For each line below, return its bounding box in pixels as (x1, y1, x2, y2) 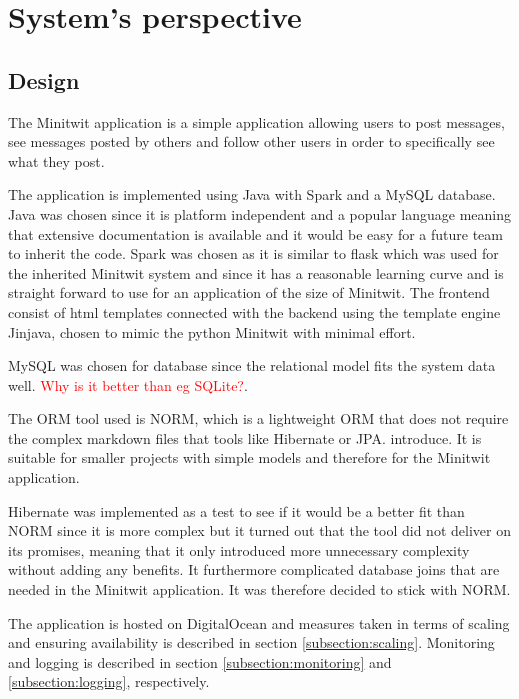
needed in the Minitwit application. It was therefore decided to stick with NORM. (8, 579, 511, 600)
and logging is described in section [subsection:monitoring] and (8, 651, 392, 672)
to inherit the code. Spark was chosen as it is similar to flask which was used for (8, 243, 499, 264)
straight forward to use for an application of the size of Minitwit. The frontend (8, 282, 490, 303)
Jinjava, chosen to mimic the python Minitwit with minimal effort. (8, 321, 416, 342)
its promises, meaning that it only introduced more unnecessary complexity (8, 539, 470, 560)
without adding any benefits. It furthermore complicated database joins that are (8, 559, 500, 580)
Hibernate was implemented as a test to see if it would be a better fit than (8, 500, 465, 521)
